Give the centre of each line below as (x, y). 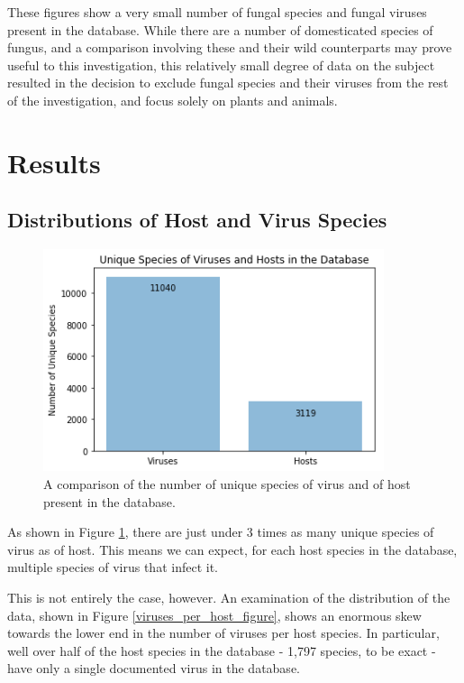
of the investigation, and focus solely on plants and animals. (173, 100)
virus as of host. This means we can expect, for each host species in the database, (232, 549)
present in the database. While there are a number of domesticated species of (220, 29)
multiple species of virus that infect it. (113, 567)
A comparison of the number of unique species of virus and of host (227, 484)
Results (54, 162)
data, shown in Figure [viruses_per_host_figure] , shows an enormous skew (214, 615)
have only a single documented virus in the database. (154, 668)
